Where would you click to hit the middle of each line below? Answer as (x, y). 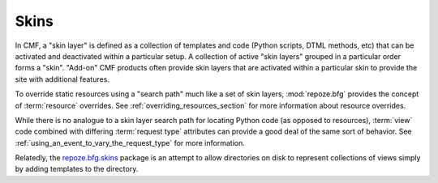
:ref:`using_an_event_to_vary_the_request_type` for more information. (130, 143)
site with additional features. (62, 79)
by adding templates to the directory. (77, 169)
